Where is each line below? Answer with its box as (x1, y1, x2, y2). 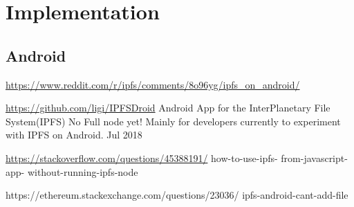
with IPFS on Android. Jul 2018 (6, 127, 142, 142)
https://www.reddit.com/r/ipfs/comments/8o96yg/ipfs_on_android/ (6, 77, 300, 91)
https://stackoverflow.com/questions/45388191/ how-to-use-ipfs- (6, 150, 278, 165)
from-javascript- (281, 150, 348, 165)
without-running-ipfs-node (27, 164, 138, 179)
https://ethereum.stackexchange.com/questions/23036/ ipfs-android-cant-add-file (6, 188, 348, 202)
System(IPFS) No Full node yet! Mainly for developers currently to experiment (6, 114, 341, 128)
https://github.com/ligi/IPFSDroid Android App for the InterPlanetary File (6, 100, 330, 115)
